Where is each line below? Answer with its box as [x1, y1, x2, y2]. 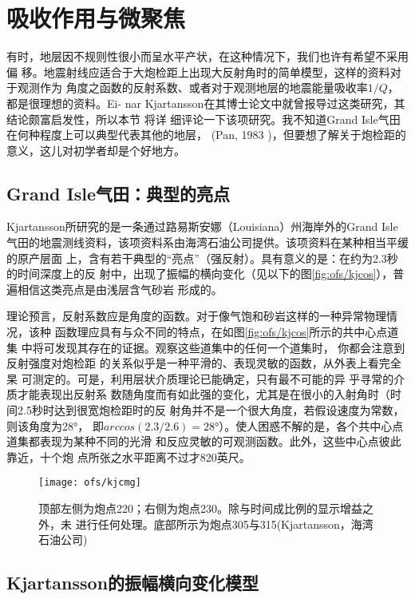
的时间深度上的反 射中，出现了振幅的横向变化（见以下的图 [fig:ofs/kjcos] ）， [6, 265, 393, 282]
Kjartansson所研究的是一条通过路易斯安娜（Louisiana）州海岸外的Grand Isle [6, 218, 398, 235]
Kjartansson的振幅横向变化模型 [6, 570, 259, 595]
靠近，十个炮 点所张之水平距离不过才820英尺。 [6, 448, 251, 465]
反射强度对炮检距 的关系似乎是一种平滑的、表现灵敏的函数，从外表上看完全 [6, 355, 401, 371]
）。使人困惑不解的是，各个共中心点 [219, 417, 404, 434]
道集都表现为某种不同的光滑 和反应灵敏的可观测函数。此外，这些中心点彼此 [6, 433, 401, 450]
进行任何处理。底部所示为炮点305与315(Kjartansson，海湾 [75, 515, 373, 532]
